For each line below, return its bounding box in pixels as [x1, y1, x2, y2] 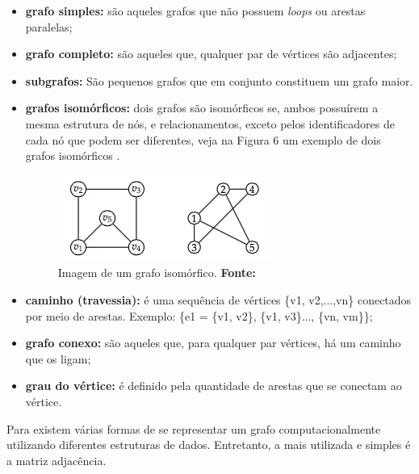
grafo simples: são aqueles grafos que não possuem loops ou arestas [25, 2, 366, 19]
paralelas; [25, 18, 73, 35]
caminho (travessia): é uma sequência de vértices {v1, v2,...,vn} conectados [25, 291, 412, 308]
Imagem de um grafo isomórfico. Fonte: [57, 264, 256, 281]
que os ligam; [25, 350, 91, 367]
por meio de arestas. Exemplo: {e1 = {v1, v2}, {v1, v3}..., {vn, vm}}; [25, 307, 373, 324]
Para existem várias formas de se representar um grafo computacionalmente [6, 420, 381, 437]
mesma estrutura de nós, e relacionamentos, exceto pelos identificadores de [25, 115, 395, 132]
